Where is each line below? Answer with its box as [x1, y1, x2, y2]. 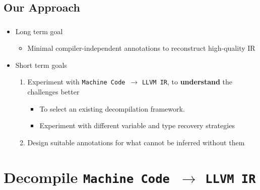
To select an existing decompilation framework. [39, 103, 185, 114]
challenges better [27, 86, 80, 97]
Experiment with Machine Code [27, 76, 125, 87]
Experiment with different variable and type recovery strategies [39, 120, 235, 131]
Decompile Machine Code [4, 166, 170, 187]
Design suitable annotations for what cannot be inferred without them [27, 137, 245, 147]
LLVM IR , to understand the [142, 76, 232, 87]
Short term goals [15, 59, 67, 70]
